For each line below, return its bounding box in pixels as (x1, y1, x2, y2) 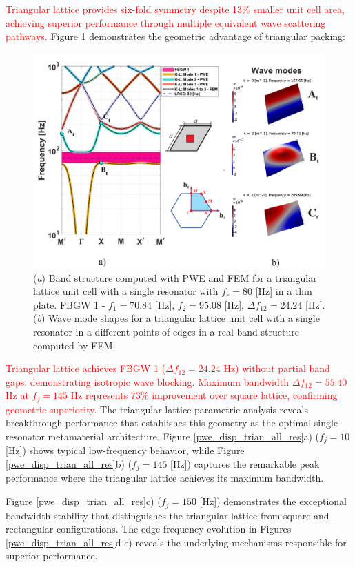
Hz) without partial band (223, 361, 330, 375)
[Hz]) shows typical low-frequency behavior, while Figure (6, 443, 245, 457)
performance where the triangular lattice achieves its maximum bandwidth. (6, 471, 324, 485)
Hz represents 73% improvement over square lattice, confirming (70, 388, 338, 402)
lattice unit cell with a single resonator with (33, 284, 219, 298)
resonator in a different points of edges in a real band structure (33, 324, 299, 338)
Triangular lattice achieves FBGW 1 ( (6, 361, 166, 375)
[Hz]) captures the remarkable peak (170, 457, 320, 471)
